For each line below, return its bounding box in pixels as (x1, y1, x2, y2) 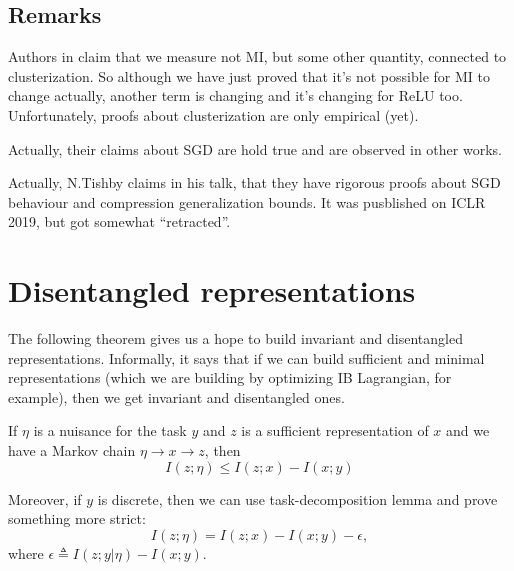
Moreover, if (8, 488, 82, 509)
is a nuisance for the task (33, 420, 187, 441)
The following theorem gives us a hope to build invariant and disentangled (8, 328, 463, 349)
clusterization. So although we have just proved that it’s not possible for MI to (8, 65, 490, 86)
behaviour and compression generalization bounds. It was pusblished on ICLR (8, 191, 486, 212)
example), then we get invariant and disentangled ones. (8, 386, 345, 407)
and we (446, 420, 490, 441)
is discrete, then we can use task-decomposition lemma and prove (97, 488, 498, 509)
